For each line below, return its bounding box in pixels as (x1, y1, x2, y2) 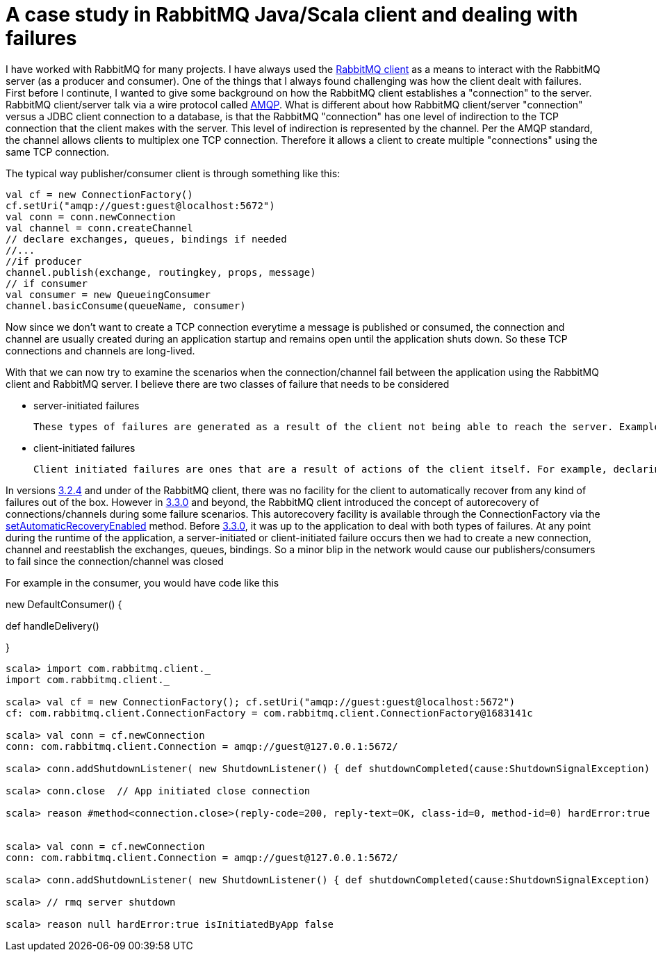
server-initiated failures (33, 399, 140, 411)
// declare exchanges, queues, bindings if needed (6, 233, 287, 245)
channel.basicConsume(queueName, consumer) (6, 300, 246, 311)
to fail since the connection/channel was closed (6, 555, 224, 567)
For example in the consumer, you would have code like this (6, 576, 279, 589)
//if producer (6, 255, 82, 267)
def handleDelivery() (6, 619, 99, 632)
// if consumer (6, 277, 88, 289)
